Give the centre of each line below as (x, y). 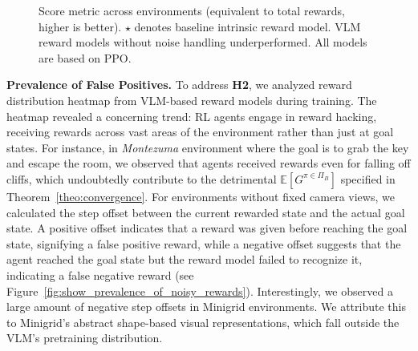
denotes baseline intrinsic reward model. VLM (248, 26)
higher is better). (80, 26)
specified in (368, 178)
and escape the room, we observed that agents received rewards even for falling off (209, 163)
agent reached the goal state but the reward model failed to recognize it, (185, 259)
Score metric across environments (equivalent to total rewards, (192, 10)
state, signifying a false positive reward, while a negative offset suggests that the (204, 243)
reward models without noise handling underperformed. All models (203, 42)
